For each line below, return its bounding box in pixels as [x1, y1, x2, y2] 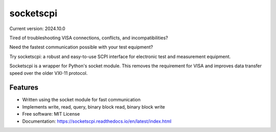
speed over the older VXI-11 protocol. [9, 70, 88, 76]
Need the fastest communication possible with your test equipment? [9, 44, 153, 50]
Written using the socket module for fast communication [22, 97, 141, 103]
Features [9, 83, 38, 92]
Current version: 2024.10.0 [9, 25, 66, 32]
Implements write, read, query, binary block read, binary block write [22, 103, 166, 110]
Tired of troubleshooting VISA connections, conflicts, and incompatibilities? [9, 35, 168, 41]
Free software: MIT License [22, 111, 80, 117]
